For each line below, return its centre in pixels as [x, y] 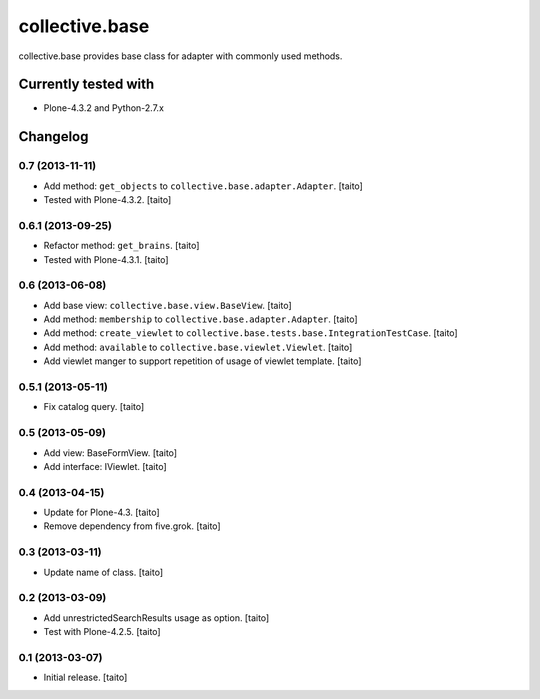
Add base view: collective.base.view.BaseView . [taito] [167, 305]
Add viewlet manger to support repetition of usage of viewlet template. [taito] [202, 361]
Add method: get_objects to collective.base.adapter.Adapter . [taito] [203, 186]
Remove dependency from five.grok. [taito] [132, 526]
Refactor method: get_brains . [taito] [121, 246]
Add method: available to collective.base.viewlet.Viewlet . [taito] [198, 347]
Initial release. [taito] [85, 677]
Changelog [53, 136]
